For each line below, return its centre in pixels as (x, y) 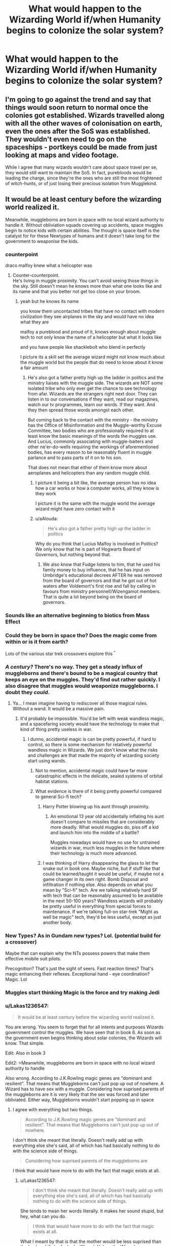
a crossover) (21, 942)
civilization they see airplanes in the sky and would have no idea (87, 317)
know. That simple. (25, 1043)
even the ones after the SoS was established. (78, 131)
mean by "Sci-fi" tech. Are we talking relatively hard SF (100, 890)
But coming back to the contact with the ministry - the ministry (93, 420)
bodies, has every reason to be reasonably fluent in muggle (90, 452)
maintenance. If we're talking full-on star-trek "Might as (100, 912)
